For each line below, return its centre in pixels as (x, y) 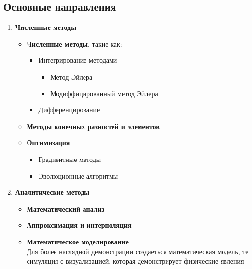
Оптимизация (48, 143)
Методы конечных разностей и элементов (93, 126)
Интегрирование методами (78, 60)
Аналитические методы (52, 192)
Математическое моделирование (78, 241)
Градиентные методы (70, 159)
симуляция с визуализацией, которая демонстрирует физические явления (135, 261)
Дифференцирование (69, 110)
